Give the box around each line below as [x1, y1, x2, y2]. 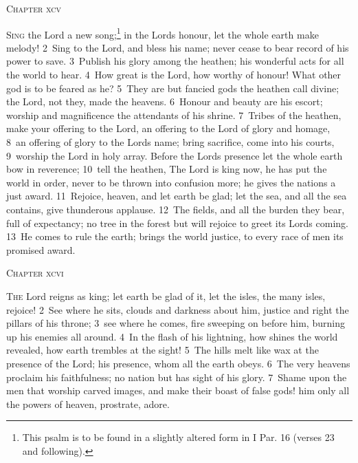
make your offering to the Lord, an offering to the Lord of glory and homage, [6, 121, 331, 136]
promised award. [6, 242, 76, 257]
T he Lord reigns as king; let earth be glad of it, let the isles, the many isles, [6, 288, 326, 303]
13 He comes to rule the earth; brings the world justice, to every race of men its [6, 229, 344, 244]
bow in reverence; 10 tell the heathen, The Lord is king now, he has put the [6, 162, 327, 176]
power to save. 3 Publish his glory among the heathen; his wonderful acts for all [6, 54, 344, 68]
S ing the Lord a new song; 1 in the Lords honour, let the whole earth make [6, 25, 319, 41]
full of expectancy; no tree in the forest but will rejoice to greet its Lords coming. [6, 215, 348, 230]
